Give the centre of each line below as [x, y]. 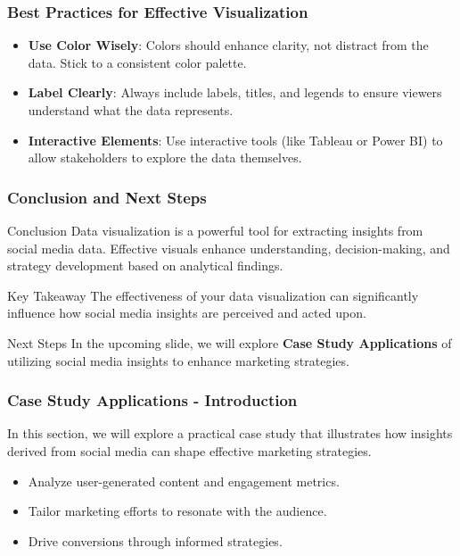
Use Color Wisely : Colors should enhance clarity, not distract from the [228, 45]
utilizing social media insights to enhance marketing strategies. [178, 360]
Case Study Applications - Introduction [152, 400]
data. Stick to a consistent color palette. [137, 62]
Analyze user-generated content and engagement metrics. [184, 481]
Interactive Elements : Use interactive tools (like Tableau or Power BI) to [235, 140]
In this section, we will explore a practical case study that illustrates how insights [230, 433]
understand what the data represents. [131, 110]
